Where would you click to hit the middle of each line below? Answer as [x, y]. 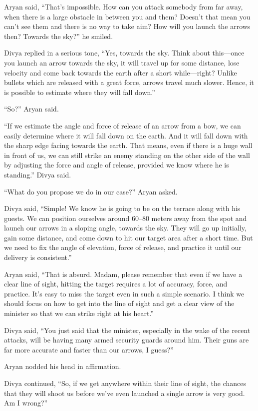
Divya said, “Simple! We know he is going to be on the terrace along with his [122, 208]
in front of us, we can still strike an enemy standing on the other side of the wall [127, 155]
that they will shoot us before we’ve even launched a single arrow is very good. [125, 393]
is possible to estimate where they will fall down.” [80, 92]
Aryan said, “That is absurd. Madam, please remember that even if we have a [123, 274]
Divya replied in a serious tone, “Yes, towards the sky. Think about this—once [124, 53]
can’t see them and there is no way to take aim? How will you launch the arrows [127, 26]
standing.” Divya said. [38, 174]
